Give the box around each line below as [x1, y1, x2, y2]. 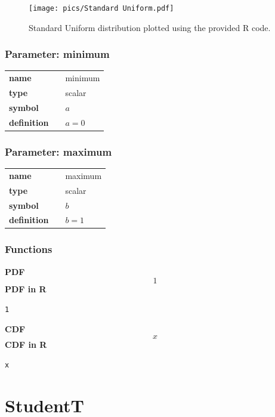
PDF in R [5, 283, 47, 295]
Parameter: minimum [5, 47, 110, 61]
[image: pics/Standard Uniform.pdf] [29, 4, 174, 13]
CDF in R [5, 338, 47, 351]
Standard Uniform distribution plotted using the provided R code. [29, 21, 271, 33]
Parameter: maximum [5, 144, 112, 159]
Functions [5, 242, 52, 257]
